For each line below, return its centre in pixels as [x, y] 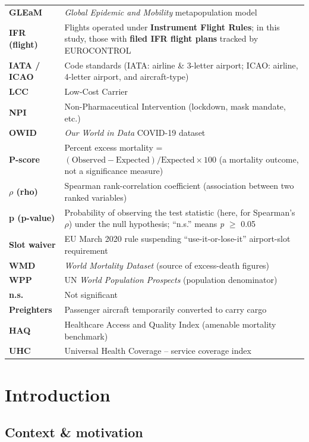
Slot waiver [32, 244]
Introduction [58, 394]
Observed [89, 160]
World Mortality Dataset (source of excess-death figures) [167, 265]
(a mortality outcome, [259, 159]
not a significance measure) [114, 171]
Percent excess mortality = [113, 147]
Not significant [91, 295]
